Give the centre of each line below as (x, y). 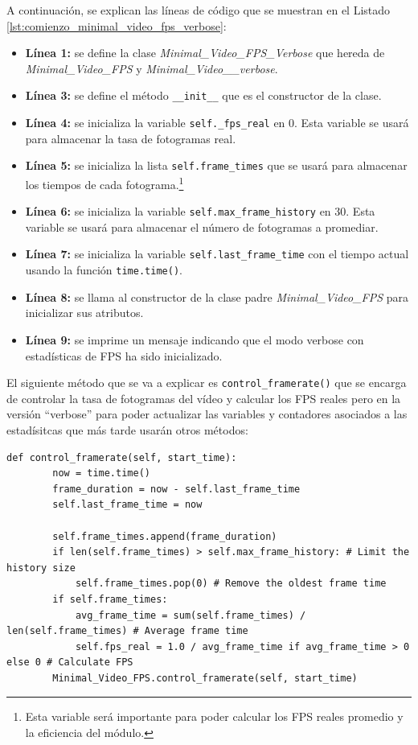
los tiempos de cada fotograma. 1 (104, 183)
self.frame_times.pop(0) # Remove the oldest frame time (231, 584)
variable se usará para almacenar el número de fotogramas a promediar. (202, 226)
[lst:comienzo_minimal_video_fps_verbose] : (117, 25)
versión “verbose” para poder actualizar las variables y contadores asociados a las (207, 414)
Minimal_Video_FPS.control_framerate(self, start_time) (205, 678)
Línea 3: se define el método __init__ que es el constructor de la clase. (203, 95)
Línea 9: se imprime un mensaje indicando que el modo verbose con (195, 339)
